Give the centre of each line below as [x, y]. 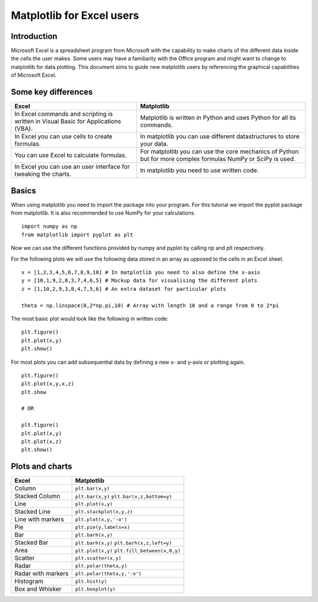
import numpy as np [49, 226]
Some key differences [52, 92]
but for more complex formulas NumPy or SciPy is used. [218, 159]
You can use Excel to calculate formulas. [71, 155]
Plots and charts [42, 467]
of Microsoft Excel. [34, 75]
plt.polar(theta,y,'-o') [108, 573]
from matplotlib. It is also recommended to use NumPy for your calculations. [103, 213]
